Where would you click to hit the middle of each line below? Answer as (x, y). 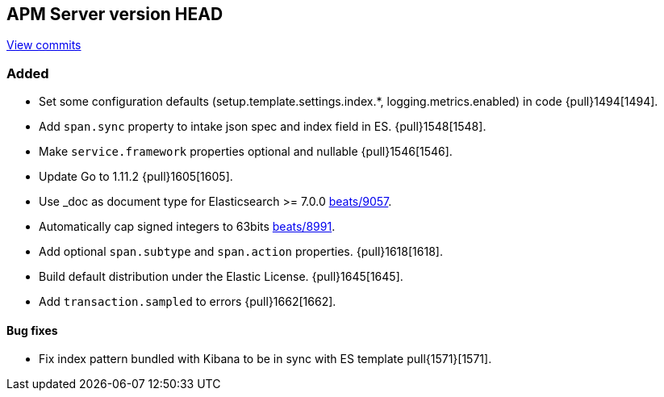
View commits (44, 45)
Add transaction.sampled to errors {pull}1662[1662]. (188, 302)
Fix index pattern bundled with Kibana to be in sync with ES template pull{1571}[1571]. (265, 359)
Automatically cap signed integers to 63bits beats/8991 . (187, 227)
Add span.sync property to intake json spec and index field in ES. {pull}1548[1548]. (263, 127)
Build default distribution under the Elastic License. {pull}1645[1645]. (221, 277)
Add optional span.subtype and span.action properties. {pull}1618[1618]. (241, 252)
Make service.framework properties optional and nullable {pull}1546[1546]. (246, 152)
